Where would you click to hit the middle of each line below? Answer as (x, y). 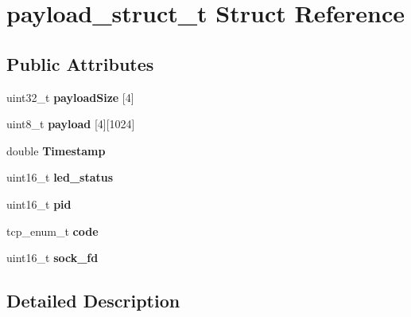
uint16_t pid (39, 204)
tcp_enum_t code (52, 231)
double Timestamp (56, 150)
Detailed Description (93, 301)
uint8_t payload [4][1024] (71, 124)
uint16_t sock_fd (52, 258)
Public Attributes (80, 63)
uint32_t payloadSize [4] (70, 97)
